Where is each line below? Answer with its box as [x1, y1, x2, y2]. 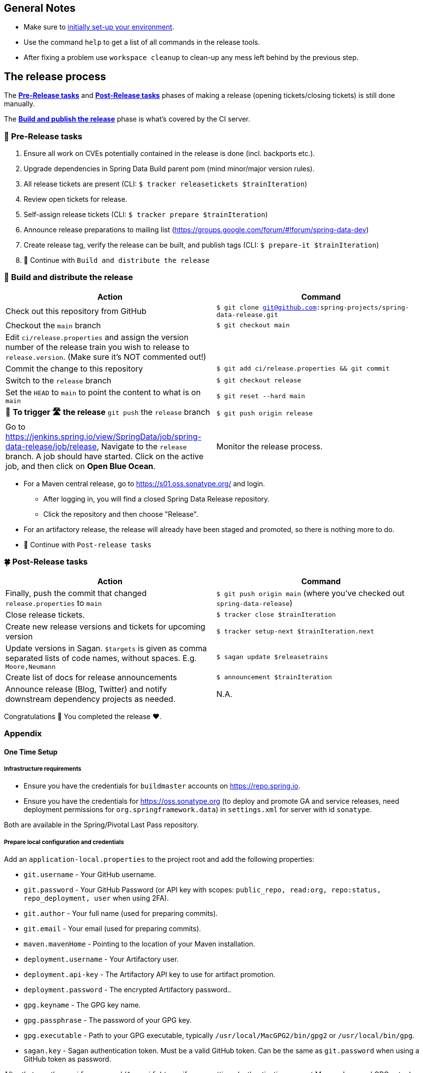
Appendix [4, 728, 42, 738]
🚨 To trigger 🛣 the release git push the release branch [5, 407, 210, 417]
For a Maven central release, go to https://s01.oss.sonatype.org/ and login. [24, 479, 265, 488]
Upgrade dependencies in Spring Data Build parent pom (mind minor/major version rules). [24, 164, 315, 173]
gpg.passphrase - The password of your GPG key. [24, 1016, 192, 1025]
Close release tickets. [5, 609, 85, 620]
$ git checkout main [216, 321, 290, 329]
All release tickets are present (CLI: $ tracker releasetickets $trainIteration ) [24, 180, 307, 189]
